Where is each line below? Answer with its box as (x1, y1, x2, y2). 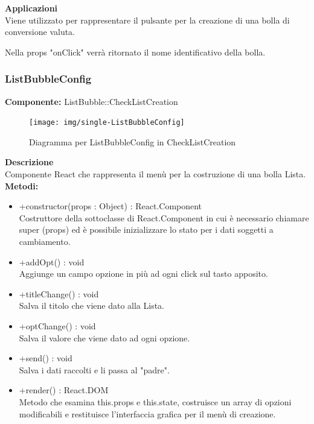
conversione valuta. (5, 25, 75, 38)
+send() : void (19, 352, 72, 364)
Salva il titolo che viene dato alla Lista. (19, 299, 165, 312)
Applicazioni (5, 2, 58, 14)
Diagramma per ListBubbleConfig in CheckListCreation (29, 135, 236, 148)
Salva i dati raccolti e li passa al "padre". (19, 363, 170, 376)
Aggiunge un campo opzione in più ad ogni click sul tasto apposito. (19, 267, 268, 280)
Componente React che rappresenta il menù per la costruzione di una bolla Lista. (5, 168, 306, 180)
